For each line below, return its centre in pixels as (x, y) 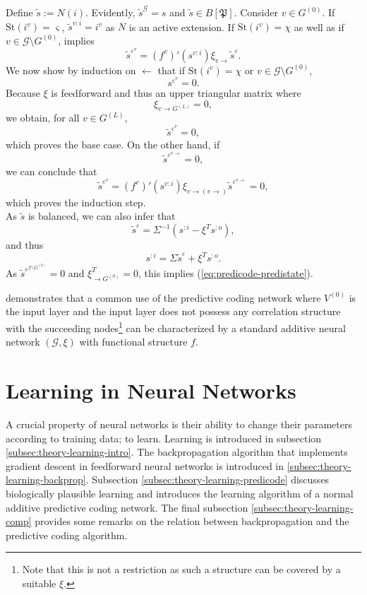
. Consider (256, 12)
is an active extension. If (181, 26)
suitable (39, 583)
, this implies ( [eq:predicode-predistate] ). (225, 272)
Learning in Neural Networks (151, 390)
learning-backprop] (46, 479)
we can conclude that (52, 171)
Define (19, 12)
